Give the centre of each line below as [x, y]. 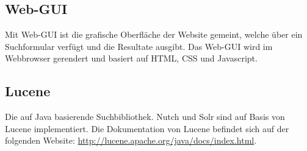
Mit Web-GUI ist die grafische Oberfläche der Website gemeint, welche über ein [154, 34]
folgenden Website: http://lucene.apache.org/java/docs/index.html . [131, 140]
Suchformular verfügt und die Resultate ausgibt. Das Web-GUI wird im [139, 46]
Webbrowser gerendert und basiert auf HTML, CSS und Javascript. [131, 58]
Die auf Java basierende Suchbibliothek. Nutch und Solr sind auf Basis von [145, 117]
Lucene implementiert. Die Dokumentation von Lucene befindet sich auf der [147, 128]
